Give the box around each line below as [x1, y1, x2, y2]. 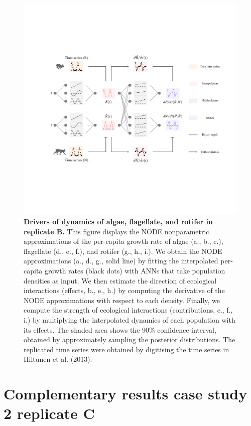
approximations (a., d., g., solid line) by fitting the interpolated [24, 255, 218, 266]
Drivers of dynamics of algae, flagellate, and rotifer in [24, 216, 213, 227]
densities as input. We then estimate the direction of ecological [24, 275, 217, 286]
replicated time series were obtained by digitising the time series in [24, 344, 229, 354]
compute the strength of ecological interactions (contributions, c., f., [24, 305, 233, 315]
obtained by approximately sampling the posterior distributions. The [24, 334, 235, 345]
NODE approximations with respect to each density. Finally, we [24, 295, 220, 305]
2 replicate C [4, 403, 95, 423]
